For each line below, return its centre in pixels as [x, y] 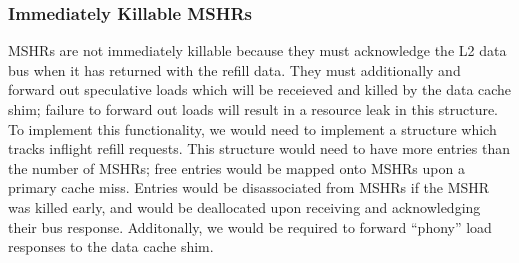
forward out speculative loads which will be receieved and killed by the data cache [260, 89]
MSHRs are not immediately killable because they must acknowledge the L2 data [257, 50]
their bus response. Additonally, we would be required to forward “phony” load [250, 226]
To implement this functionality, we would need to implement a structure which [252, 128]
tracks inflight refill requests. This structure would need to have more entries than [259, 148]
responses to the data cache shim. [111, 246]
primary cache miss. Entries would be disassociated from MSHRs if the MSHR [249, 187]
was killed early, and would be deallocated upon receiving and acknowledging [244, 206]
